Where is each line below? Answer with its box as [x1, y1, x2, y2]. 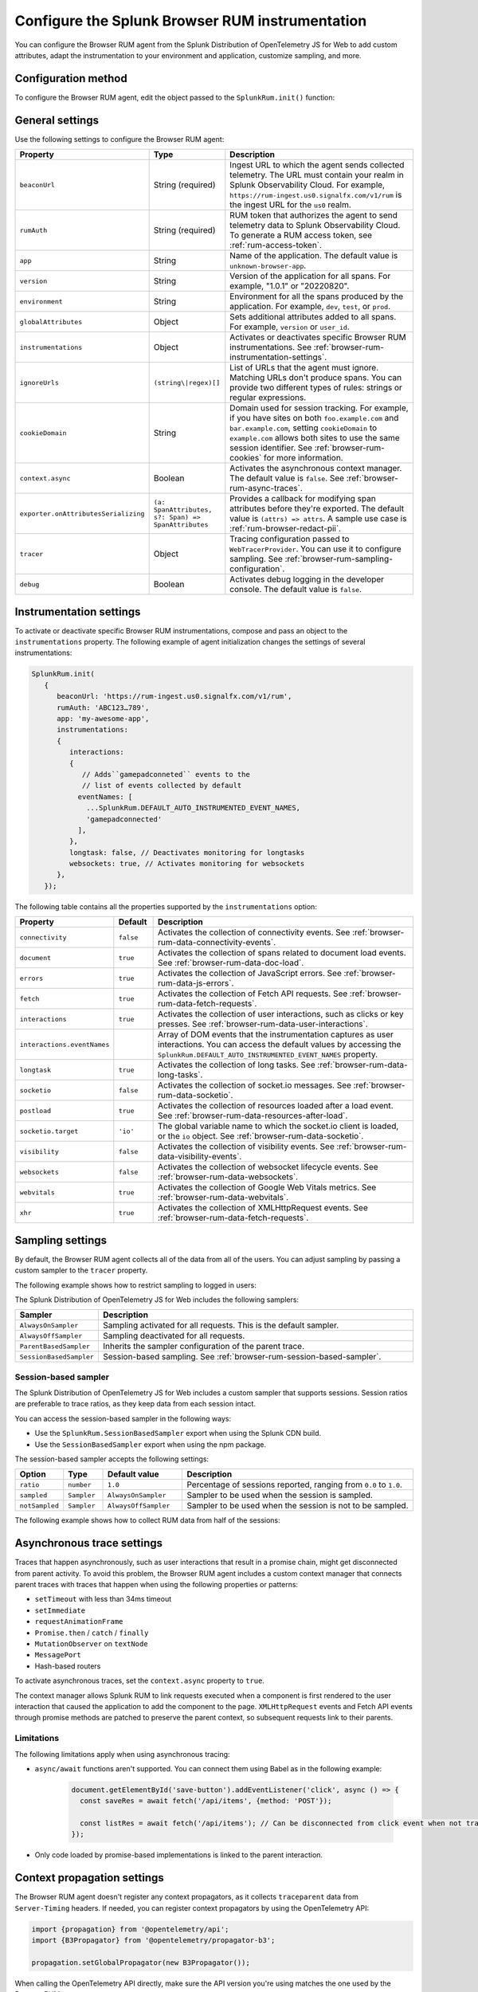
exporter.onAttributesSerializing [19, 509, 145, 518]
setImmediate [34, 1606, 86, 1615]
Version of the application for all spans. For [229, 271, 391, 282]
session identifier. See [229, 442, 313, 453]
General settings [14, 113, 100, 127]
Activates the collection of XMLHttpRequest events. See [158, 1202, 368, 1214]
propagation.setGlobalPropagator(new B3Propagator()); [31, 1958, 250, 1967]
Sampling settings [14, 1233, 108, 1247]
